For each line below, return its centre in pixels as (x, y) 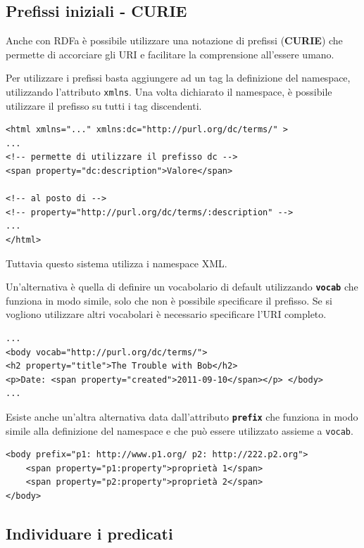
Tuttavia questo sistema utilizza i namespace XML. (117, 263)
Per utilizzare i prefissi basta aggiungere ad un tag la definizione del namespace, (178, 78)
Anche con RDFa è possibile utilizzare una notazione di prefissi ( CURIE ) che (174, 40)
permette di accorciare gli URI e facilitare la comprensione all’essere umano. (170, 54)
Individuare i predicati (89, 534)
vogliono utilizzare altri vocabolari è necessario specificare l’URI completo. (166, 314)
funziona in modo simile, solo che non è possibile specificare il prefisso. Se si (169, 300)
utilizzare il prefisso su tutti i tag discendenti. (104, 105)
